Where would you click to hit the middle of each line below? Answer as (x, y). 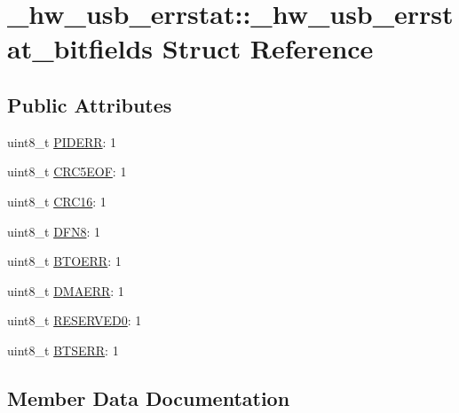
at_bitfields (80, 48)
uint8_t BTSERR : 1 (63, 350)
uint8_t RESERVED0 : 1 (75, 320)
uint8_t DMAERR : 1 (66, 290)
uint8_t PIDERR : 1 (62, 141)
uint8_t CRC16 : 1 (57, 201)
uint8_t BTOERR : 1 (64, 261)
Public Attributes (90, 104)
